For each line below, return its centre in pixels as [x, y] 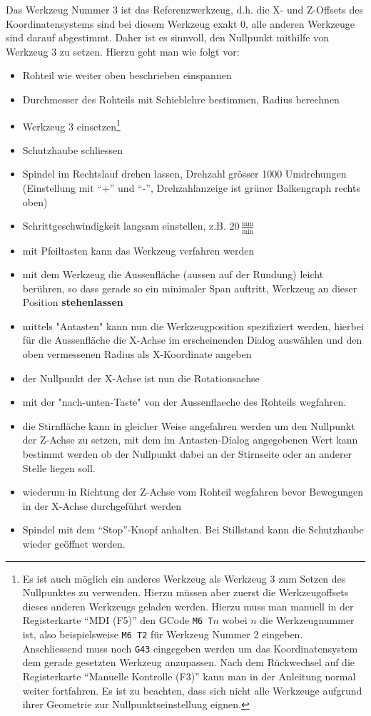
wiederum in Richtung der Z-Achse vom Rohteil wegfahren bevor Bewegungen [193, 492]
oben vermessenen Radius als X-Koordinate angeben [137, 354]
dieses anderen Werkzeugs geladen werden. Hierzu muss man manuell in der [188, 606]
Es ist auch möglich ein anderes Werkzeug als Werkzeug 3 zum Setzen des [184, 578]
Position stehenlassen [73, 302]
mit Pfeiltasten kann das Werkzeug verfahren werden [138, 250]
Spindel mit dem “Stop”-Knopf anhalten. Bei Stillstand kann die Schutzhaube [193, 530]
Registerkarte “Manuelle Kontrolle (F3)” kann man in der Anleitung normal [189, 676]
